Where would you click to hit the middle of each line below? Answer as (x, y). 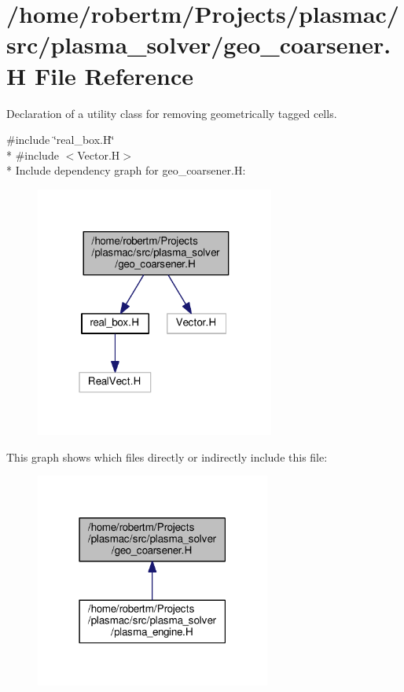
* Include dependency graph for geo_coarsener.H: (126, 170)
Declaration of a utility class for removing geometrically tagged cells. (172, 113)
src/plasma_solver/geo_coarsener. (199, 44)
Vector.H (99, 155)
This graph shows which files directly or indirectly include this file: (167, 456)
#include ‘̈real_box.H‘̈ (61, 140)
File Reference (114, 75)
